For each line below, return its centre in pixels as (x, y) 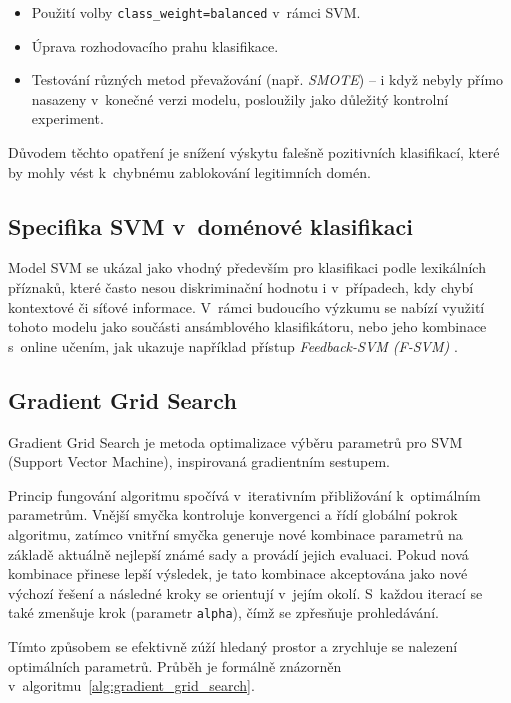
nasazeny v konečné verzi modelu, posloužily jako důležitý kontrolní (240, 98)
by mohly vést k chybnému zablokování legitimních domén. (189, 171)
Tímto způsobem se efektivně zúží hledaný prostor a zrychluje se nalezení (233, 646)
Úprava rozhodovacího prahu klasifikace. (155, 45)
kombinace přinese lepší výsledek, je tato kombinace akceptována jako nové (238, 573)
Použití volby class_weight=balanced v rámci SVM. (196, 12)
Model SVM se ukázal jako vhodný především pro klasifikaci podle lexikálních (247, 267)
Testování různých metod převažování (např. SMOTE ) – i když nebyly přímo (267, 79)
